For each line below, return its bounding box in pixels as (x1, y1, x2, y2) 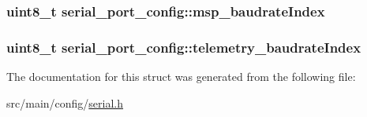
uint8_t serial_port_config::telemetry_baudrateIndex (6, 37, 361, 57)
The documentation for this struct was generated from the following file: (6, 68, 356, 85)
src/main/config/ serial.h (6, 94, 124, 111)
